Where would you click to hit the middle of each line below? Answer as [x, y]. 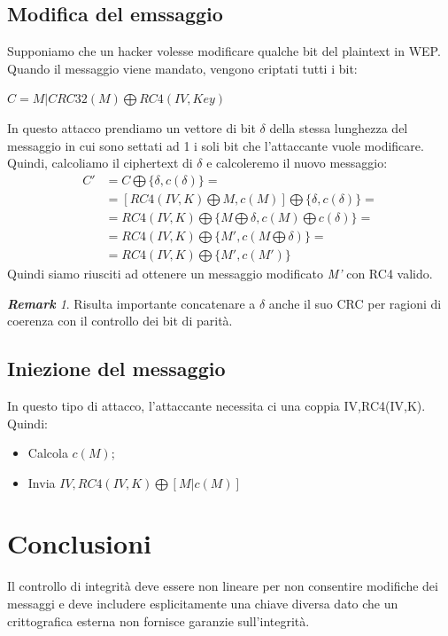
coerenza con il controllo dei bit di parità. [120, 321]
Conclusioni [79, 543]
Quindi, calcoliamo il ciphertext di [100, 163]
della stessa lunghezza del [339, 127]
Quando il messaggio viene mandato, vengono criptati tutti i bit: [182, 68]
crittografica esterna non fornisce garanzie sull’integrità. [158, 620]
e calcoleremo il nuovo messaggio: [297, 163]
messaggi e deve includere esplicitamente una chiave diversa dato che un [203, 603]
